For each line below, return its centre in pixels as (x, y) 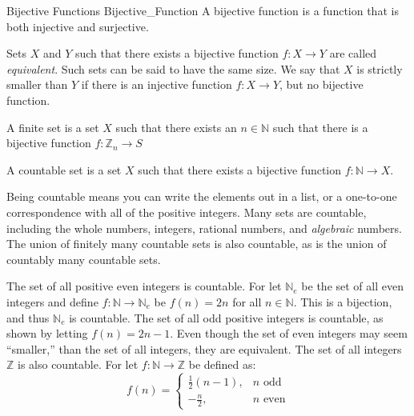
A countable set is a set (64, 169)
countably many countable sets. (84, 259)
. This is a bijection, (343, 301)
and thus (28, 317)
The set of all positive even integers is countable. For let (144, 286)
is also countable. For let (78, 364)
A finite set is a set (53, 127)
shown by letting (47, 333)
